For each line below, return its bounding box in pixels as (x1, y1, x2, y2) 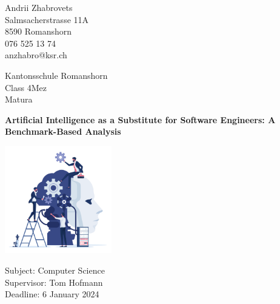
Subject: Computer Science (5, 263, 105, 276)
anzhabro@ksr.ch (5, 49, 67, 61)
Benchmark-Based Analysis (5, 125, 121, 138)
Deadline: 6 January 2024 (5, 288, 99, 300)
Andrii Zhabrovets (5, 1, 73, 13)
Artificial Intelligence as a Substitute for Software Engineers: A (5, 113, 276, 126)
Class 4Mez (5, 81, 47, 93)
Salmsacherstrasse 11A (5, 13, 89, 25)
